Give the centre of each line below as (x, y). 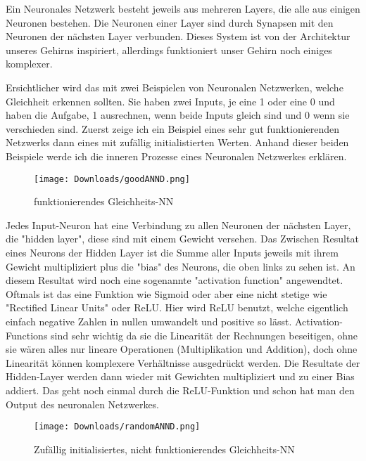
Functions (27, 335)
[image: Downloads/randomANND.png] (117, 427)
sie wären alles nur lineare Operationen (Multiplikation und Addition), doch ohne (182, 349)
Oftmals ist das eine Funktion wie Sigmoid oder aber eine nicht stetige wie (166, 293)
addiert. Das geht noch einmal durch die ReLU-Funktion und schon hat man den (180, 390)
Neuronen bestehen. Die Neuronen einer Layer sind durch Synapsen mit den (170, 22)
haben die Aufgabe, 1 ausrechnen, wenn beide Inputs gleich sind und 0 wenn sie (178, 115)
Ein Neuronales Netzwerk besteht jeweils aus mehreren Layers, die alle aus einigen (183, 8)
